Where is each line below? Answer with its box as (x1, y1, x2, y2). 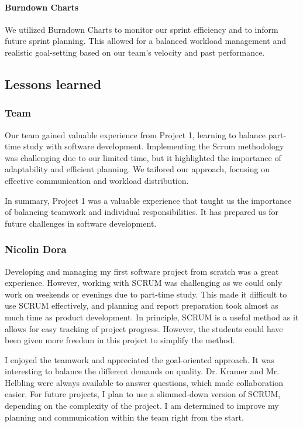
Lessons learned (5, 74, 102, 93)
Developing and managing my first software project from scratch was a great (5, 265, 279, 277)
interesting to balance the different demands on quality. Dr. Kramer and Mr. (5, 365, 280, 377)
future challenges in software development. (5, 217, 157, 229)
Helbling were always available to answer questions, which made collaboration (5, 376, 284, 388)
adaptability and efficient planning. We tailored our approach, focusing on (5, 163, 270, 175)
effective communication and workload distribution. (5, 174, 189, 186)
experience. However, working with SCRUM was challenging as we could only (5, 276, 283, 289)
